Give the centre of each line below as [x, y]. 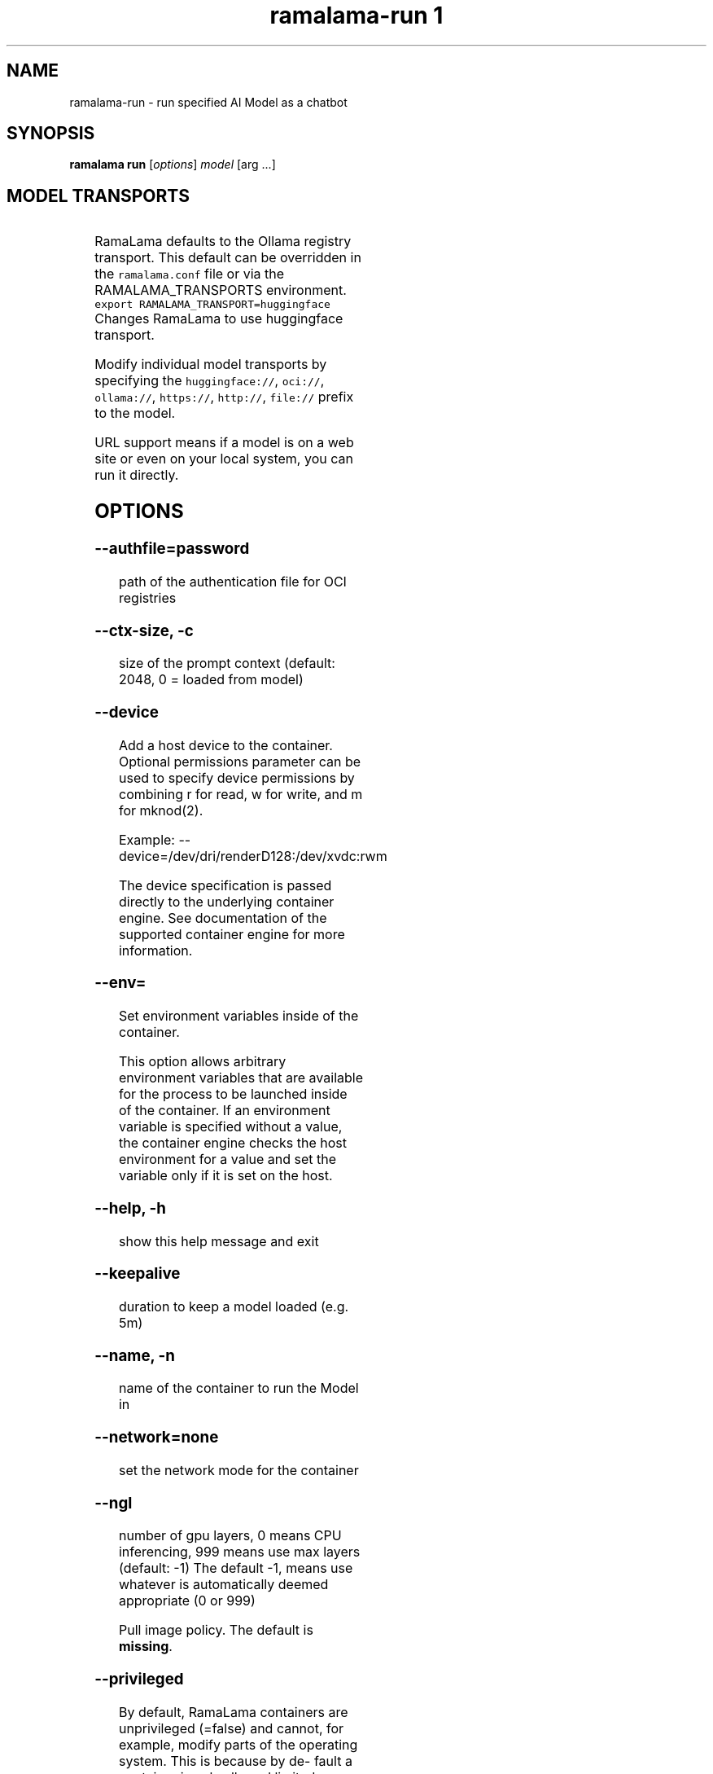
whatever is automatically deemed [223, 1585]
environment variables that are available [241, 1078]
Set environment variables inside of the [238, 1016]
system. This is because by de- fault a [235, 1761]
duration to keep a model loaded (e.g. [234, 1306]
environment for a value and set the [227, 1159]
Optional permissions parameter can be [240, 761]
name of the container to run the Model [238, 1388]
